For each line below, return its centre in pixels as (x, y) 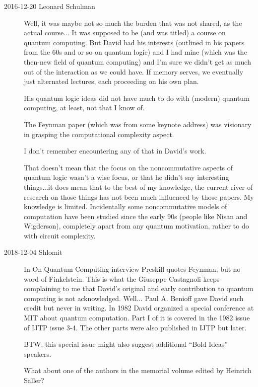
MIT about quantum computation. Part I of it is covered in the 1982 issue (137, 318)
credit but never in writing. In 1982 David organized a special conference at (139, 308)
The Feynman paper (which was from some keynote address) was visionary (138, 124)
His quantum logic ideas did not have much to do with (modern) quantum (137, 98)
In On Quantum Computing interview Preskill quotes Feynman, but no (132, 269)
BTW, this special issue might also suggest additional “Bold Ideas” (126, 344)
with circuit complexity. (60, 235)
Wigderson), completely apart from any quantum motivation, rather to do (136, 226)
